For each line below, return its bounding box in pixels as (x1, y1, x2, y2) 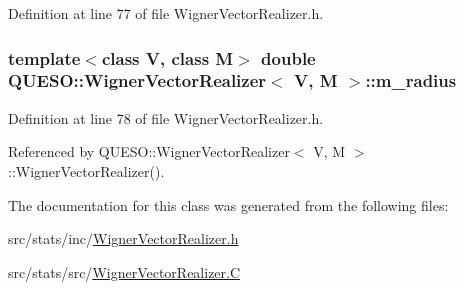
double (261, 45, 316, 70)
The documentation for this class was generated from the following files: (8, 194, 449, 215)
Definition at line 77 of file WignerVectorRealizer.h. (8, 3, 324, 23)
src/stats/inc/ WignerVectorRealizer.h (8, 228, 239, 249)
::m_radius (365, 68, 457, 93)
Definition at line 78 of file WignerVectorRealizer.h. (8, 107, 324, 128)
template (8, 45, 81, 70)
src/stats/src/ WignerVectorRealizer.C (8, 261, 241, 282)
